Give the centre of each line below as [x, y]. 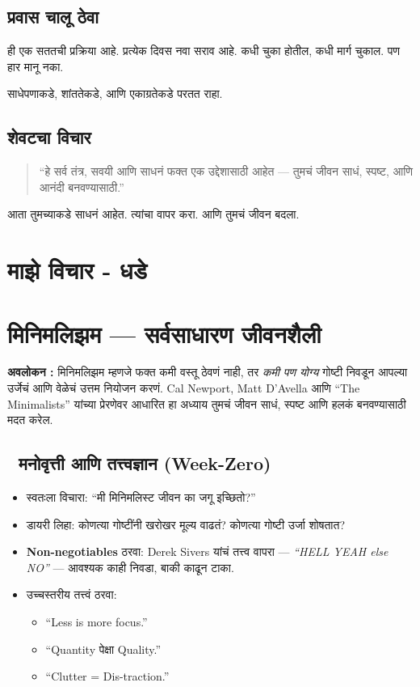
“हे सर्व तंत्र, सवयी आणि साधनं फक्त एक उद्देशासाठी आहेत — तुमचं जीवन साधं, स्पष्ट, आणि [226, 171]
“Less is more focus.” [97, 622]
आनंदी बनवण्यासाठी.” [82, 187]
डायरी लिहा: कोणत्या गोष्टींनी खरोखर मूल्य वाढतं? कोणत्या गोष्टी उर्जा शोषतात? [186, 524]
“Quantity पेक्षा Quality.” [103, 649]
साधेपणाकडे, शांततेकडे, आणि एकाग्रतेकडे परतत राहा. [115, 93]
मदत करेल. [30, 420]
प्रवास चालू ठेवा [53, 17]
